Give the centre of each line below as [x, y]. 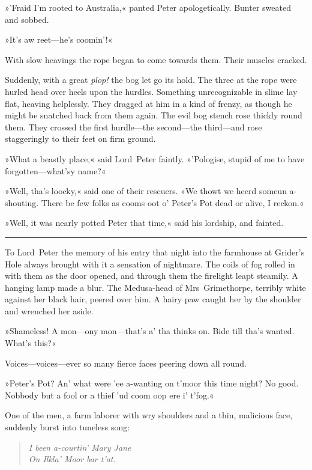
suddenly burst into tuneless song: [67, 427]
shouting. [22, 202]
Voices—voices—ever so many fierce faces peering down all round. [126, 363]
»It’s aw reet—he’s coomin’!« [59, 39]
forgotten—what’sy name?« [55, 170]
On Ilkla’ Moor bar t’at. [72, 459]
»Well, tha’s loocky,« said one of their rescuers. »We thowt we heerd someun [146, 191]
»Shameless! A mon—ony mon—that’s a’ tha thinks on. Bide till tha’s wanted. [150, 331]
